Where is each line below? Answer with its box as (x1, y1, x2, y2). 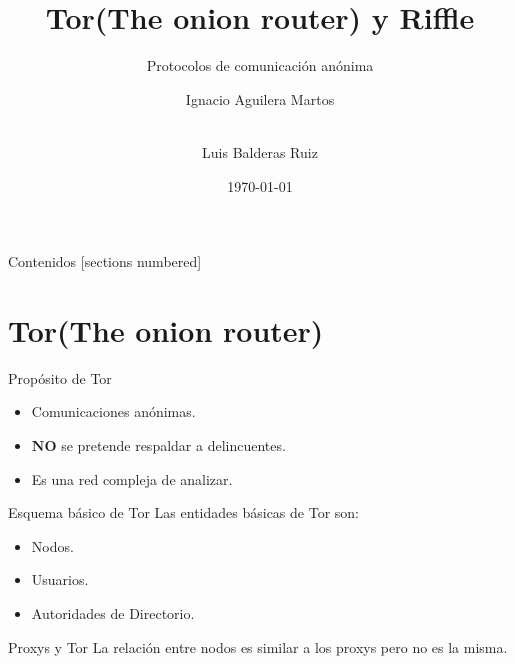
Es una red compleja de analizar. (31, 468, 233, 489)
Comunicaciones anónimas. (31, 401, 196, 422)
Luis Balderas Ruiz (202, 141, 318, 162)
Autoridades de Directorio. (31, 602, 195, 623)
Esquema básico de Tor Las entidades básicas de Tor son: (8, 502, 359, 523)
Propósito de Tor (8, 367, 112, 388)
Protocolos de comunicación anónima (146, 55, 374, 76)
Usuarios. (31, 569, 89, 590)
